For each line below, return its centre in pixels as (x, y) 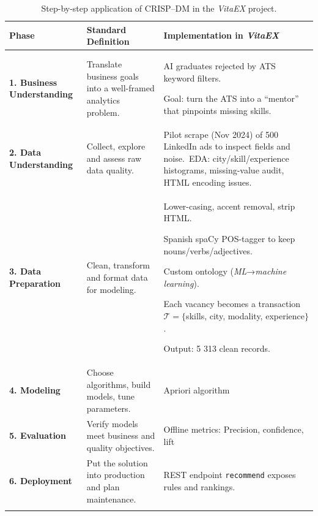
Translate (104, 64)
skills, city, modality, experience (245, 316)
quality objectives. (120, 447)
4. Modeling (35, 390)
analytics (103, 100)
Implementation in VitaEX (221, 35)
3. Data (25, 271)
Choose (100, 372)
